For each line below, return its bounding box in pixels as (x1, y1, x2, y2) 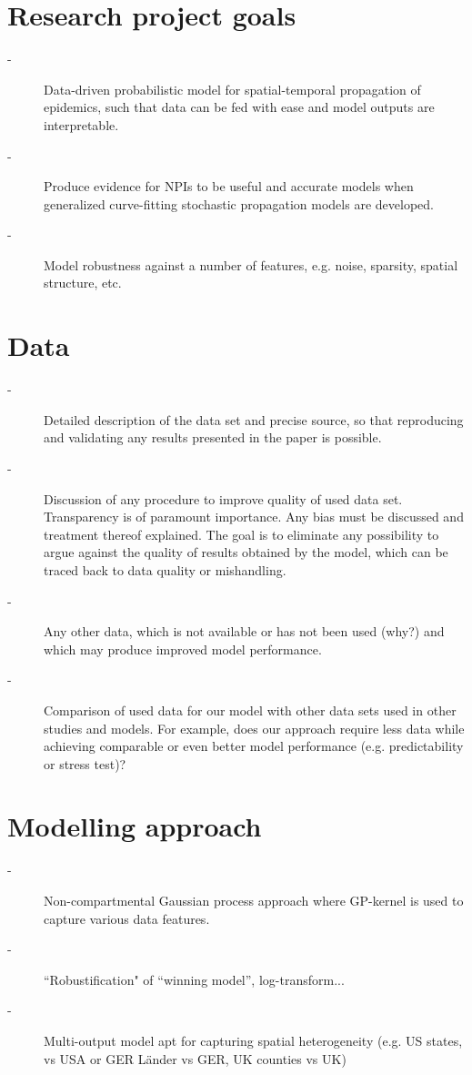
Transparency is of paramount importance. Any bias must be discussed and (44, 507, 464, 526)
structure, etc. (44, 273, 122, 292)
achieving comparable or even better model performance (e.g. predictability (44, 736, 464, 756)
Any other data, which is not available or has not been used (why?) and (44, 622, 445, 641)
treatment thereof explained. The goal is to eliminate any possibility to (44, 524, 439, 543)
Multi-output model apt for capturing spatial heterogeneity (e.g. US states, (44, 1030, 463, 1050)
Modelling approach (7, 807, 262, 845)
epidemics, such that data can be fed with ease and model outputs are (44, 97, 435, 117)
